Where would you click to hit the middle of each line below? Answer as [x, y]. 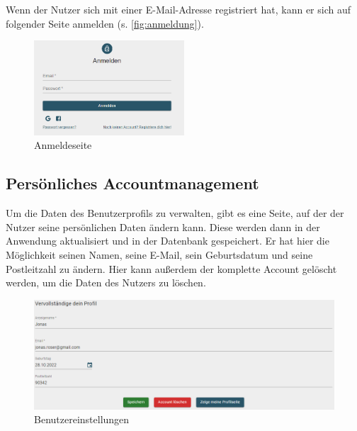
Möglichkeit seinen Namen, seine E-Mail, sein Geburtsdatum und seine [159, 255]
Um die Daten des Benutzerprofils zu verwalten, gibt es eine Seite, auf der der [175, 213]
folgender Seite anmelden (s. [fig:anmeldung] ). [105, 23]
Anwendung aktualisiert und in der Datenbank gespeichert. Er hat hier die [168, 241]
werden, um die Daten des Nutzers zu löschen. [106, 282]
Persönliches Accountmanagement [132, 183]
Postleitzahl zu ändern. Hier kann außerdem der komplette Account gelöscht [171, 268]
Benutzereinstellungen [82, 419]
